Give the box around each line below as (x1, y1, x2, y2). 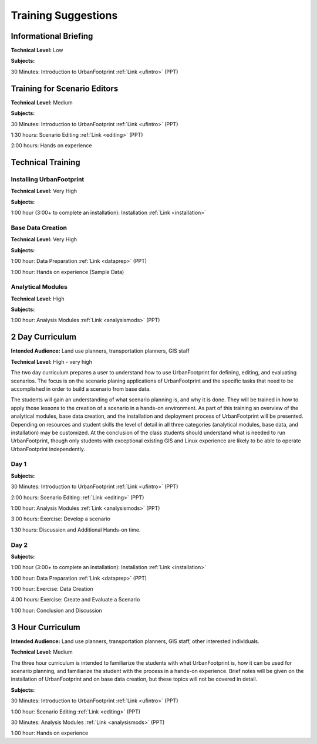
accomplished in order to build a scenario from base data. (11, 385, 151, 393)
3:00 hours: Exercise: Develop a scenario (11, 515, 111, 522)
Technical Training (11, 157, 80, 167)
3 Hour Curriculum (11, 622, 80, 632)
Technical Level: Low (11, 47, 64, 54)
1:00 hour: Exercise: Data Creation (11, 586, 93, 593)
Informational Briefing (11, 31, 93, 41)
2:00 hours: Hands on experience (11, 142, 92, 149)
